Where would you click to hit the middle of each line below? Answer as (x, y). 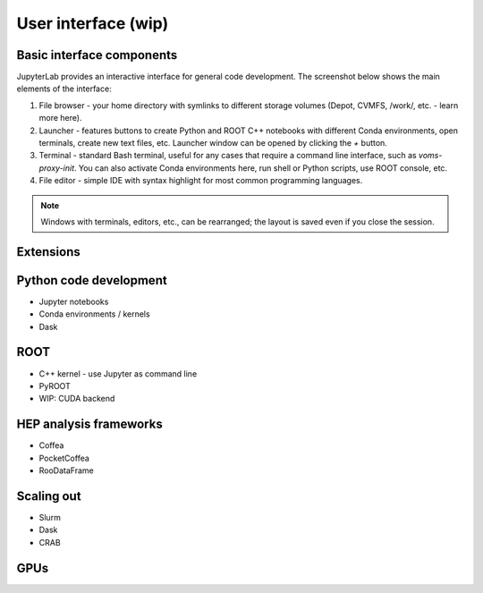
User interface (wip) (93, 23)
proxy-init (57, 168)
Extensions (48, 252)
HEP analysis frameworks (89, 424)
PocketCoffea (64, 458)
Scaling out (49, 496)
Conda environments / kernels (95, 314)
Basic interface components (97, 55)
